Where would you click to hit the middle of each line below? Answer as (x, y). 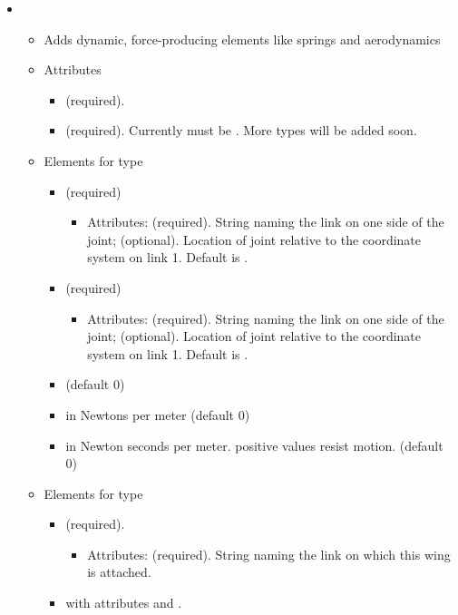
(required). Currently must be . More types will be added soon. (241, 130)
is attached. (119, 572)
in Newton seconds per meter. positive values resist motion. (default (254, 445)
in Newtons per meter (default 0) (158, 414)
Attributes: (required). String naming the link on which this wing (269, 554)
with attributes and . (124, 603)
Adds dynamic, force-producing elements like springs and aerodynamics (242, 39)
